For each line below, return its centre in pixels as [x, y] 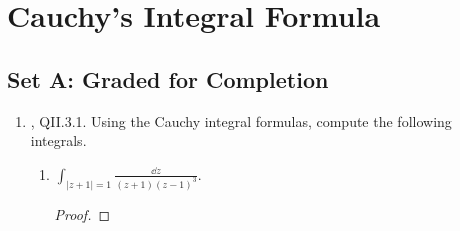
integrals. [58, 140]
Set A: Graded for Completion [168, 78]
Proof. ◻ [82, 213]
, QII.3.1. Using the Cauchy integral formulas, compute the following [241, 120]
